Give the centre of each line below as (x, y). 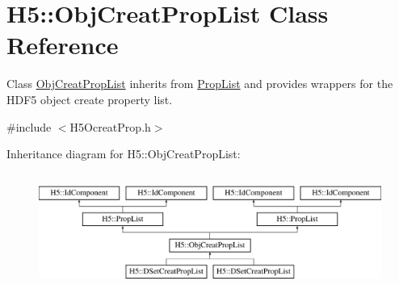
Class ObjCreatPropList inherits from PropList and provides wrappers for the (200, 84)
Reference (63, 45)
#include (29, 126)
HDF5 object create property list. (90, 99)
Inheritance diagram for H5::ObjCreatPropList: (124, 154)
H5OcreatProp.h (110, 126)
